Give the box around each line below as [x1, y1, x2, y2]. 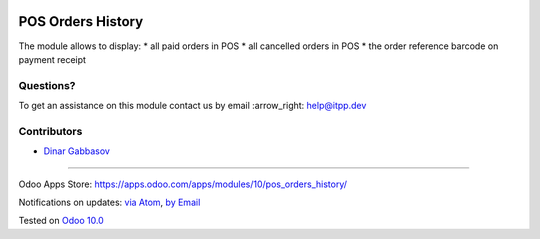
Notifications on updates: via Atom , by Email [18, 196, 201, 208]
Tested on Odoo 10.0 [18, 215, 104, 227]
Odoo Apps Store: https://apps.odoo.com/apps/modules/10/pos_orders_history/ [18, 178, 348, 190]
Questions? [18, 78, 76, 92]
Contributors [18, 124, 83, 138]
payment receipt [18, 53, 87, 65]
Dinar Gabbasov [43, 145, 110, 157]
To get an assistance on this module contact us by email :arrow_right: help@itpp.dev [18, 100, 367, 112]
